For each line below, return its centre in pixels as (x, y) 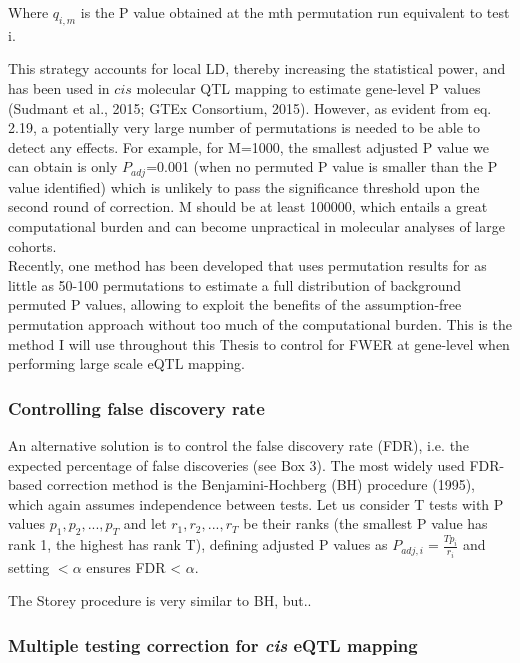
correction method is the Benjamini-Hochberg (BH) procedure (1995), (261, 484)
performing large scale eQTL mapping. (126, 363)
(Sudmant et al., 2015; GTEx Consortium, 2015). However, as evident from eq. (250, 107)
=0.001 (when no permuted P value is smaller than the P (322, 166)
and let (145, 523)
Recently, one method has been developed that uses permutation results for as (247, 265)
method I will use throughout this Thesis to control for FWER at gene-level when (259, 343)
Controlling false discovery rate (136, 407)
